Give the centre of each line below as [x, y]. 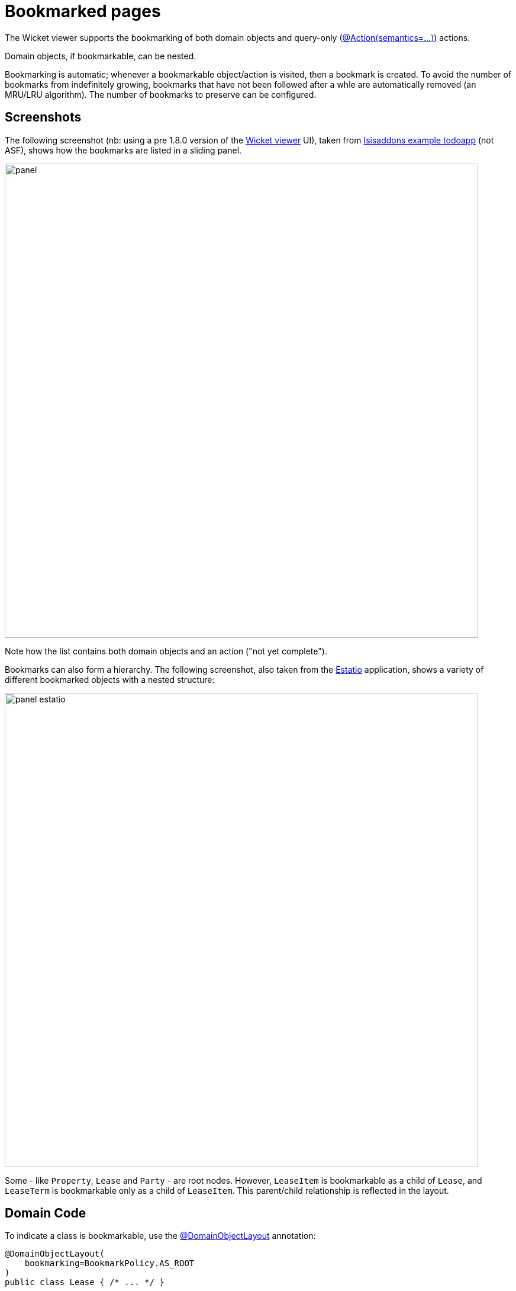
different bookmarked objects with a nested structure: [110, 679]
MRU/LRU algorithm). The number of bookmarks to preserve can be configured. [161, 94]
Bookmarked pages [83, 11]
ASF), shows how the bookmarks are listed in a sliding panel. [123, 150]
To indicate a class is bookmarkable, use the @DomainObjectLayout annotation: [160, 1236]
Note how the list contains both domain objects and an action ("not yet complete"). [166, 651]
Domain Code [46, 1213]
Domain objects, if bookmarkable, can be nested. [101, 56]
